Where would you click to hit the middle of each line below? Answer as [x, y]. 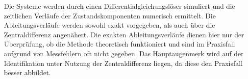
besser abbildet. [27, 72]
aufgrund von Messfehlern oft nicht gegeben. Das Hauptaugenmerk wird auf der [124, 53]
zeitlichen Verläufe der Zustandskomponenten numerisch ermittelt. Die [110, 15]
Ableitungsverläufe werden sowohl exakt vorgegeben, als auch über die [110, 25]
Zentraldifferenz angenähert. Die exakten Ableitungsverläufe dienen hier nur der [124, 34]
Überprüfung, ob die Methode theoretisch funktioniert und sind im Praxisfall [120, 44]
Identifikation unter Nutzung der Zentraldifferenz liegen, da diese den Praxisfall [124, 63]
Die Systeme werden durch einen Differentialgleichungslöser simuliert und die [120, 6]
